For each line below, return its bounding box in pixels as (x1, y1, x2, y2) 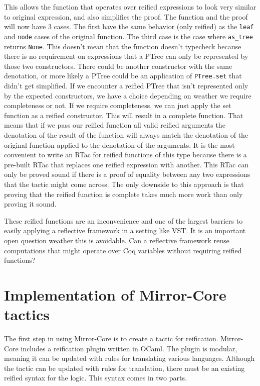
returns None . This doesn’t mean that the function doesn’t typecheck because (4, 41, 241, 51)
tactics (4, 304, 50, 325)
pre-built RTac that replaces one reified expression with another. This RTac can (4, 159, 249, 169)
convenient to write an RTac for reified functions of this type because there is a (4, 149, 247, 160)
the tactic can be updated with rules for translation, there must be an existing (4, 362, 245, 373)
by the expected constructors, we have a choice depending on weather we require (4, 90, 251, 101)
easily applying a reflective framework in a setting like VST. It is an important (4, 225, 246, 236)
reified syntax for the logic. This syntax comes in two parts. (4, 372, 187, 383)
